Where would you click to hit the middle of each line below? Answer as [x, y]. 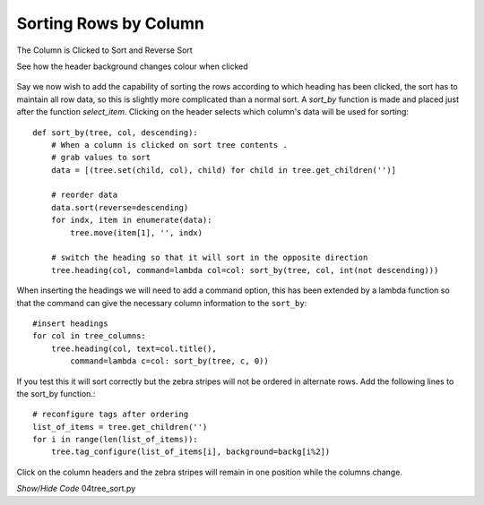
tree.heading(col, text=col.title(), [134, 348]
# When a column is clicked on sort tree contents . [169, 145]
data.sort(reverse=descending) [120, 207]
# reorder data [84, 195]
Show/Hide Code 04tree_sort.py [76, 489]
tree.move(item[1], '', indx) [137, 232]
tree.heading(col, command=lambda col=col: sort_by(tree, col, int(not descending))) [245, 270]
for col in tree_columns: [90, 336]
